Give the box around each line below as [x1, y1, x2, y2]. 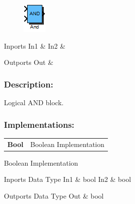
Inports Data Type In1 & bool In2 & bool [4, 174, 131, 184]
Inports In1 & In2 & [4, 40, 66, 51]
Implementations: [4, 118, 74, 130]
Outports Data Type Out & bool [4, 190, 104, 201]
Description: [4, 78, 53, 90]
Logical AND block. [4, 97, 64, 107]
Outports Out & [4, 57, 54, 67]
